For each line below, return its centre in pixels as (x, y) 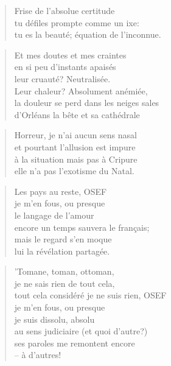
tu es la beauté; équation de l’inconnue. (88, 34)
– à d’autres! (38, 355)
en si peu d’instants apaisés (65, 67)
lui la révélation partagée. (62, 251)
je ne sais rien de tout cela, (65, 283)
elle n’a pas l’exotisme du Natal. (74, 171)
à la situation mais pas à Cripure (76, 159)
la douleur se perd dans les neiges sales (87, 103)
